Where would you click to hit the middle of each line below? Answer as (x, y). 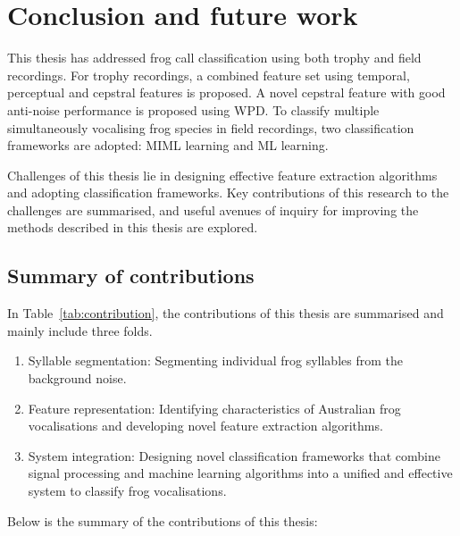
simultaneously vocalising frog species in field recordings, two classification (211, 127)
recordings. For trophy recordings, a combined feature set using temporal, (209, 75)
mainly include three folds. (80, 330)
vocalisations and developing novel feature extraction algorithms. (205, 426)
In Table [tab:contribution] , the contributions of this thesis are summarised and (226, 313)
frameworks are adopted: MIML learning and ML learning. (168, 145)
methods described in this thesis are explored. (133, 227)
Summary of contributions (131, 276)
